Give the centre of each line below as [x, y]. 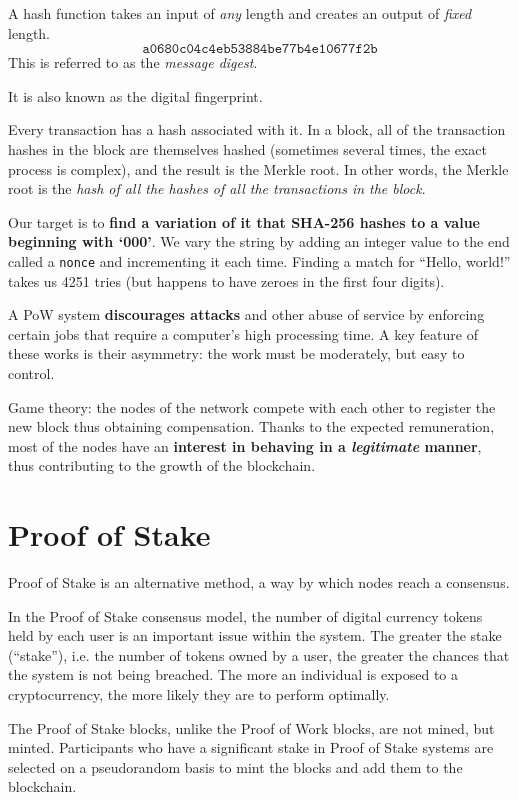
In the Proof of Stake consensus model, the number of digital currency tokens [245, 615]
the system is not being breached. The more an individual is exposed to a [233, 674]
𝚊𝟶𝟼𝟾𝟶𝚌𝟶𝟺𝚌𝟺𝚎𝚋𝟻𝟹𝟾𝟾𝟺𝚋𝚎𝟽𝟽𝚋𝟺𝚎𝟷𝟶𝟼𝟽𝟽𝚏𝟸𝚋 [260, 49]
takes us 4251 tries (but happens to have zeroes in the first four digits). [226, 280]
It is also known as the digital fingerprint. [135, 95]
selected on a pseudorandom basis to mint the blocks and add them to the [235, 766]
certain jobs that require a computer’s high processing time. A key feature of [243, 333]
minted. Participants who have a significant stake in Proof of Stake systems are [251, 747]
